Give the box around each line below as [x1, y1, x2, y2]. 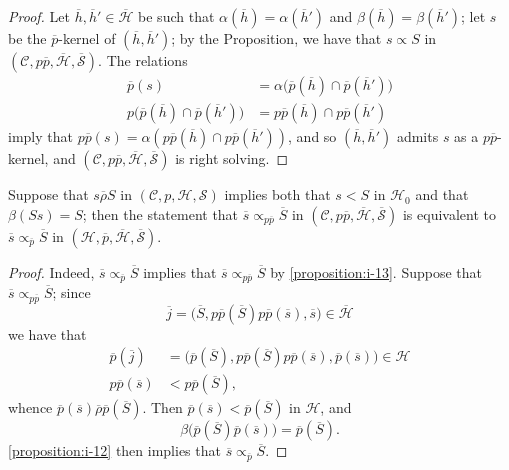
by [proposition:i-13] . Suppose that [270, 261, 482, 282]
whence [8, 397, 53, 418]
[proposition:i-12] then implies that [8, 440, 221, 461]
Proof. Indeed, [8, 261, 95, 282]
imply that [8, 126, 73, 147]
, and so [288, 126, 337, 147]
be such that [138, 6, 215, 26]
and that [415, 184, 469, 205]
